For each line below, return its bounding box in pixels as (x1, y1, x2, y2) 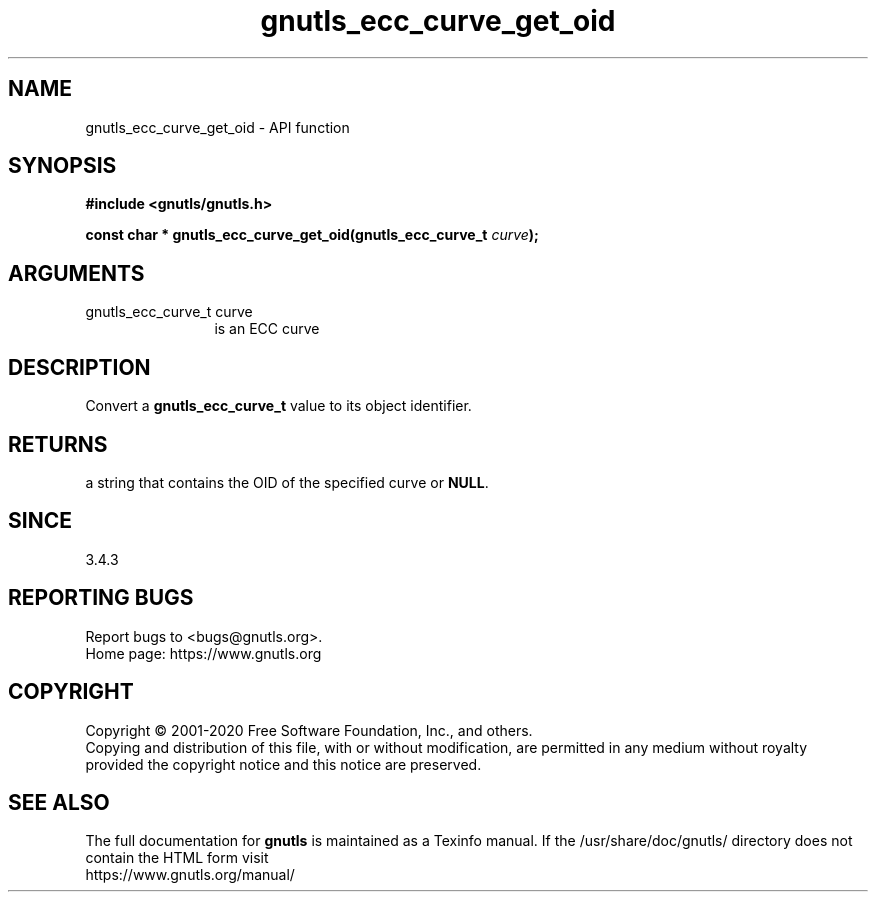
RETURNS (8, 431, 108, 457)
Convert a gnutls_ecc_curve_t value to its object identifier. (85, 397, 472, 415)
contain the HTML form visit (85, 849, 269, 867)
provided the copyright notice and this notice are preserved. (85, 755, 482, 773)
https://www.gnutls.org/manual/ (85, 866, 295, 884)
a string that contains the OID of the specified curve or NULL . (85, 473, 489, 491)
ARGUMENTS (8, 260, 145, 286)
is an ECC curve (214, 320, 320, 338)
